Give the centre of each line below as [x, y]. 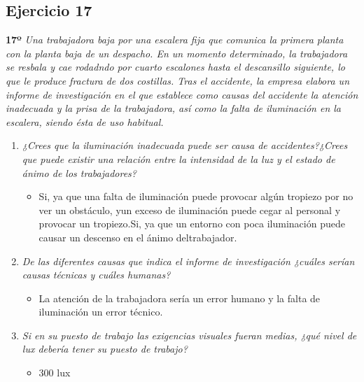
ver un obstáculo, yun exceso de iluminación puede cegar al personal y [190, 210]
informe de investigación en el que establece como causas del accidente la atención [182, 94]
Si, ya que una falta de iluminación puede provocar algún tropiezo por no [196, 196]
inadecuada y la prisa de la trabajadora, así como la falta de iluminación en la [173, 108]
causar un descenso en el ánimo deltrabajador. [138, 237]
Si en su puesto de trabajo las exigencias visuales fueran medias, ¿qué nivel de [189, 335]
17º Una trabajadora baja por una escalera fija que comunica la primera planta [175, 40]
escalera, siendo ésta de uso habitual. [85, 121]
